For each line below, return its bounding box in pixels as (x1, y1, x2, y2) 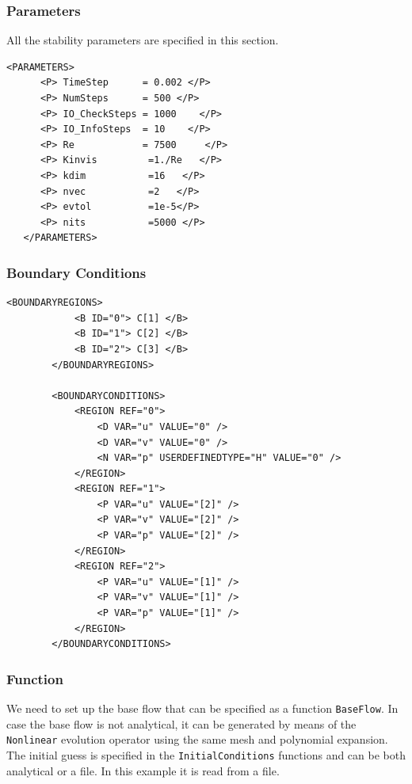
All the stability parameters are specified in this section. (6, 32, 279, 48)
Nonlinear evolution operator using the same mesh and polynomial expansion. (6, 731, 388, 748)
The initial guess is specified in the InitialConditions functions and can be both (6, 746, 406, 763)
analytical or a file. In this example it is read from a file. (6, 762, 280, 778)
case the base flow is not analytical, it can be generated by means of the (6, 715, 357, 732)
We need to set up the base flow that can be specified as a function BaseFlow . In (6, 700, 399, 717)
